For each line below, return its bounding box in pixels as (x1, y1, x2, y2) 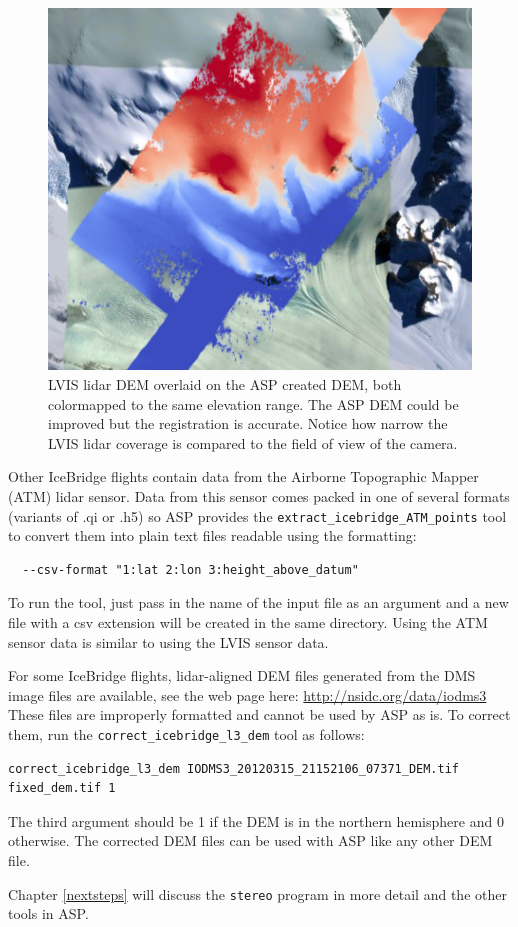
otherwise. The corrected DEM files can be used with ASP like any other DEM (8, 830, 493, 851)
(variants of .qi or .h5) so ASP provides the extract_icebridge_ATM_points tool (8, 505, 507, 526)
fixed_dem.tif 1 (8, 781, 116, 796)
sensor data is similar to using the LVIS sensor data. (8, 631, 329, 652)
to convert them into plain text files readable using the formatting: (8, 525, 417, 546)
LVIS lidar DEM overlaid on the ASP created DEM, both (48, 373, 402, 394)
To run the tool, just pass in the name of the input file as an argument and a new (8, 592, 509, 613)
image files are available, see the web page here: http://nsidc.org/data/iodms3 (8, 684, 487, 705)
